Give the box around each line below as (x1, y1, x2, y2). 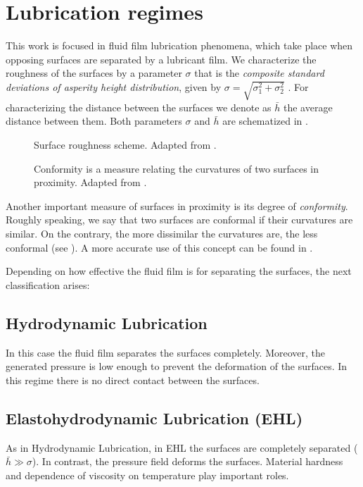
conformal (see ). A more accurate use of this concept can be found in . (6, 240, 313, 254)
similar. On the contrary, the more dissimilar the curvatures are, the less (6, 226, 318, 241)
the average (283, 99, 333, 114)
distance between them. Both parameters (6, 113, 182, 128)
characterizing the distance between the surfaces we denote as (6, 99, 272, 114)
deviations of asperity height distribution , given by (6, 79, 222, 94)
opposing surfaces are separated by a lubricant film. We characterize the (6, 51, 317, 66)
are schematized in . (222, 113, 308, 128)
